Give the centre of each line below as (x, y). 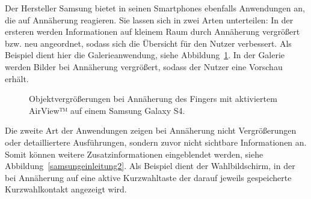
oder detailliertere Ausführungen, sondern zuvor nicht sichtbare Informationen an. (156, 142)
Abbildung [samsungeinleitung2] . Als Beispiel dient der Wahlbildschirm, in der (150, 166)
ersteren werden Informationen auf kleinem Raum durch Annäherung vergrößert (152, 31)
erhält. (17, 78)
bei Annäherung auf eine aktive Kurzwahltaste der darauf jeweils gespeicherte (148, 177)
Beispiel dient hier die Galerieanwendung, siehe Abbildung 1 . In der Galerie (145, 55)
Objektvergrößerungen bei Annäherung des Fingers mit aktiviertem (153, 99)
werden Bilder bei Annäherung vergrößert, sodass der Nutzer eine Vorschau (144, 66)
